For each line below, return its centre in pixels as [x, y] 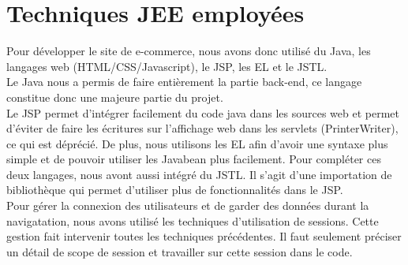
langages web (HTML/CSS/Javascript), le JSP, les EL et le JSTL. [167, 66]
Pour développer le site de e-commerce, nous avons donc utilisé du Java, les [189, 51]
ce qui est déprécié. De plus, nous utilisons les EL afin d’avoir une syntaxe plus [197, 143]
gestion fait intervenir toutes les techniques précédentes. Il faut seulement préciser [204, 236]
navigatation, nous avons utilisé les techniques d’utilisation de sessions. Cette [193, 220]
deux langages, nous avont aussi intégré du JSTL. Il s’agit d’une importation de [199, 174]
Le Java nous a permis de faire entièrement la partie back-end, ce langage [184, 82]
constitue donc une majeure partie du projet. [115, 97]
